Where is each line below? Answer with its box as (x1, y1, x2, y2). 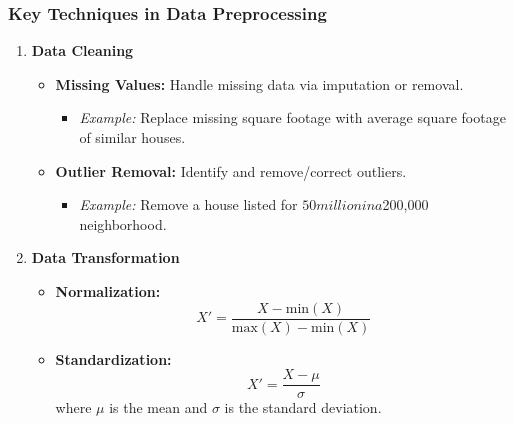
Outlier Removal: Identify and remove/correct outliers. (55, 160, 407, 181)
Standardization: (55, 348, 172, 369)
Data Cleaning (31, 40, 134, 61)
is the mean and (109, 397, 208, 418)
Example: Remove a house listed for (79, 194, 298, 215)
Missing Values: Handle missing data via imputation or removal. (55, 73, 464, 94)
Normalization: (55, 280, 161, 301)
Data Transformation (31, 247, 180, 268)
